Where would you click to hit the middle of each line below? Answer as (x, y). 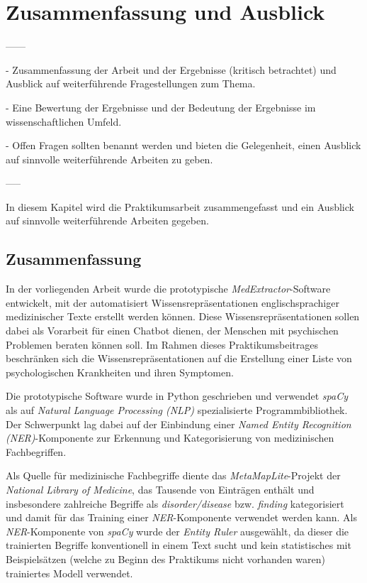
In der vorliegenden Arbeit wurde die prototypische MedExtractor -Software (168, 289)
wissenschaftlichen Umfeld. (64, 121)
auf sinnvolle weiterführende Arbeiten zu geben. (109, 159)
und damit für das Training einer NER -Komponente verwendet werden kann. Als (181, 517)
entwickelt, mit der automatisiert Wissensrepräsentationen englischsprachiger (173, 302)
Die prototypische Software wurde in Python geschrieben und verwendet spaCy (177, 396)
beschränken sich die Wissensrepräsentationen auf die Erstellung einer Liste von (179, 358)
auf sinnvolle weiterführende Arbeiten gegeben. (107, 220)
